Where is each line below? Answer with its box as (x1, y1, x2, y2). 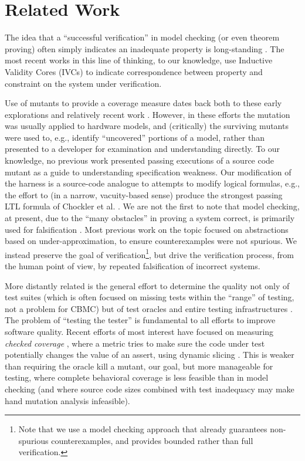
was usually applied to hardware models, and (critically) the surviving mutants (5, 120, 289, 132)
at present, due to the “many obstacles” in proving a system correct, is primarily (5, 212, 295, 224)
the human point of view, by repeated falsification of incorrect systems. (5, 260, 260, 272)
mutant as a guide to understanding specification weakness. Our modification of (5, 165, 292, 178)
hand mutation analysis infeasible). (5, 394, 130, 406)
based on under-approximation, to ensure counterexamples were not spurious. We (5, 235, 297, 247)
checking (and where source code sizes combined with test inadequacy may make (5, 383, 294, 395)
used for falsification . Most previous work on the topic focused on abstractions (5, 223, 289, 235)
